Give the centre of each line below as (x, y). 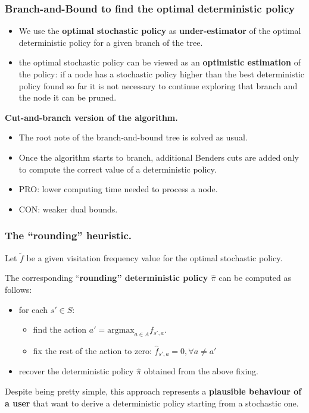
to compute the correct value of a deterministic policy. (118, 169)
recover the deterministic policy (76, 371)
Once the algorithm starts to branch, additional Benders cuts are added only (159, 157)
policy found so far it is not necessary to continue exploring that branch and (158, 85)
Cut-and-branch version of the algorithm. (91, 117)
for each (33, 309)
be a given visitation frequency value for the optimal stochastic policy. (154, 257)
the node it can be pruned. (68, 97)
